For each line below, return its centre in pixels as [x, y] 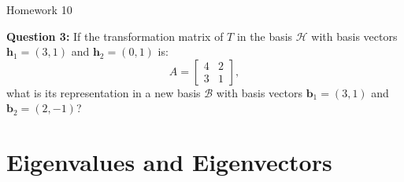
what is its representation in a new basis [104, 92]
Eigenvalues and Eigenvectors [169, 162]
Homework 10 [39, 9]
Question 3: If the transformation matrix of [115, 36]
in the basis [265, 36]
